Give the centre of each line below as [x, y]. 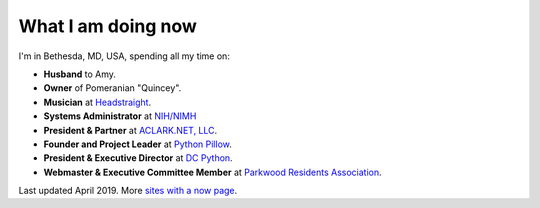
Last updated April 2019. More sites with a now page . [128, 191]
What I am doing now [107, 26]
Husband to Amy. [80, 74]
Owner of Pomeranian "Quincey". [112, 88]
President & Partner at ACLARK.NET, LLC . [130, 130]
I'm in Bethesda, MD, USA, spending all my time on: [124, 56]
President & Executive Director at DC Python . [138, 158]
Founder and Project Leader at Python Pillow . [137, 144]
